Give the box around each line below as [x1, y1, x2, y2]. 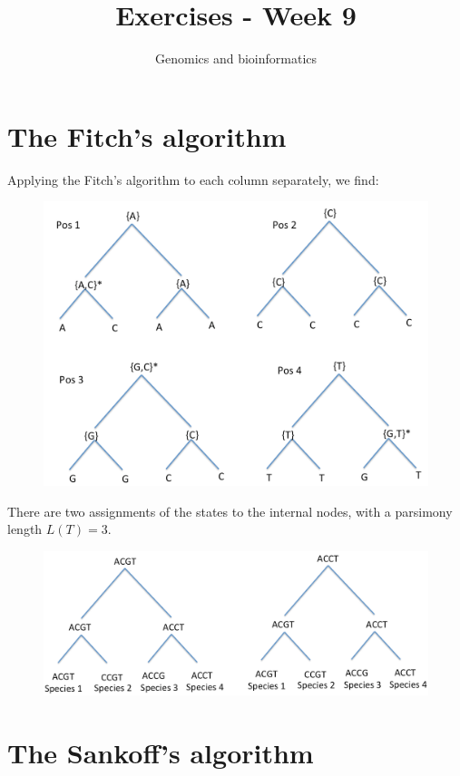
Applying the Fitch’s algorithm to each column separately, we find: [7, 170, 379, 189]
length [7, 519, 43, 538]
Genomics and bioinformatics [154, 49, 318, 68]
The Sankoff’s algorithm [7, 733, 314, 771]
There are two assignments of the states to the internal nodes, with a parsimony [7, 501, 453, 520]
